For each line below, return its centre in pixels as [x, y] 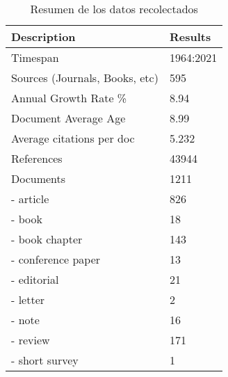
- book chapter [47, 239]
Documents [39, 178]
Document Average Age [68, 118]
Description [43, 37]
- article [30, 199]
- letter [28, 299]
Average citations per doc [73, 138]
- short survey [45, 360]
